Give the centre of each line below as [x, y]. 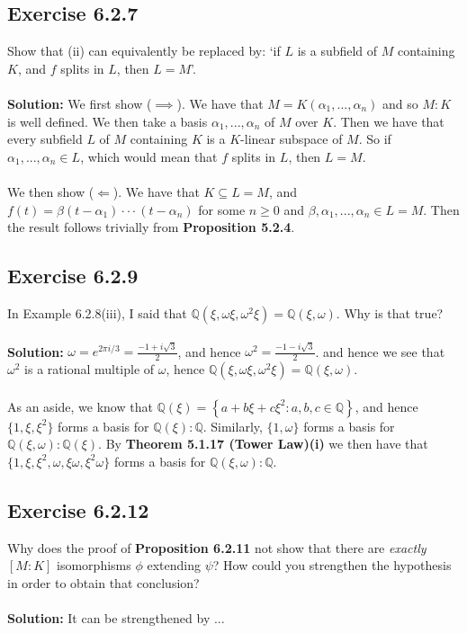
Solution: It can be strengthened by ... [116, 618]
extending [174, 565]
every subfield [45, 139]
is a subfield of [337, 51]
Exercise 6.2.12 [78, 509]
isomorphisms [94, 565]
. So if [375, 139]
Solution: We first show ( [80, 103]
